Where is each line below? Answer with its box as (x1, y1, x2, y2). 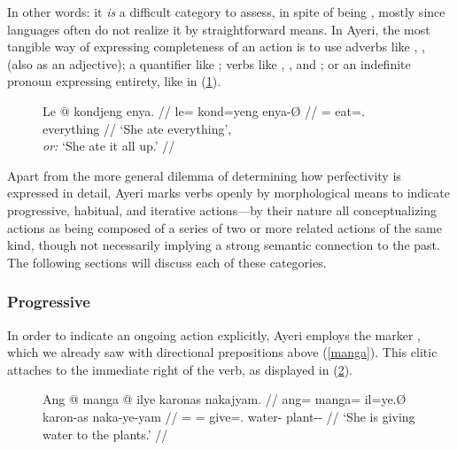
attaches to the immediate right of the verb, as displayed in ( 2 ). (7, 360, 352, 378)
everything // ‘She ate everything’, (43, 119, 232, 137)
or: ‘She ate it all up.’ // (43, 136, 175, 155)
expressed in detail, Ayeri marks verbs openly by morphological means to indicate (7, 183, 450, 202)
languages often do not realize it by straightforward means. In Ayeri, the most (7, 19, 430, 38)
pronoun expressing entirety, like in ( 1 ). (7, 72, 221, 90)
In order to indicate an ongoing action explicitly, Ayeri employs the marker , (7, 325, 421, 344)
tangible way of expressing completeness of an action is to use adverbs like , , (7, 37, 425, 56)
